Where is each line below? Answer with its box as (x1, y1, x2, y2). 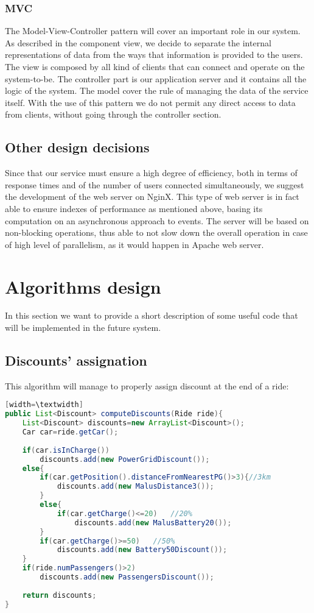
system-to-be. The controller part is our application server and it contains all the (5, 72, 307, 85)
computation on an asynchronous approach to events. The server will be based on (5, 214, 309, 227)
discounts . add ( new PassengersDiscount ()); (40, 573, 214, 582)
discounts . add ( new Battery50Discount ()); (57, 545, 228, 555)
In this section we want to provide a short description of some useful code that (5, 309, 298, 322)
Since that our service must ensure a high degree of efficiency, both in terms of (5, 166, 298, 179)
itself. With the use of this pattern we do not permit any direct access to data (5, 96, 296, 108)
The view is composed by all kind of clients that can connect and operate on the (5, 60, 305, 73)
